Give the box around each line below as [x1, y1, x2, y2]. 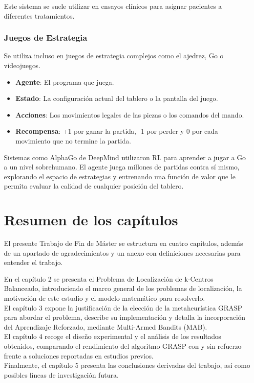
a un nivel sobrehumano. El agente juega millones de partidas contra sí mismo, [4, 162, 240, 172]
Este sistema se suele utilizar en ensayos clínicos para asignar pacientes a [4, 1, 222, 11]
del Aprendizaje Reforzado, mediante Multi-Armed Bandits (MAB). [4, 321, 207, 332]
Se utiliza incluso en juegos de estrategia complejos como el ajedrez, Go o [4, 50, 224, 61]
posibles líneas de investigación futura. [4, 369, 119, 380]
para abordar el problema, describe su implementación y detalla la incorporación [4, 312, 245, 322]
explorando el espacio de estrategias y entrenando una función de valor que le [4, 171, 236, 181]
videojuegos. [4, 60, 41, 70]
